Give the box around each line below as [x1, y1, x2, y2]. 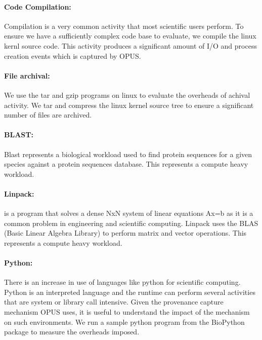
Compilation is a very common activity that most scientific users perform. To [4, 20, 244, 31]
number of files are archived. [4, 109, 92, 120]
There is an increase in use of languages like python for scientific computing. [4, 277, 241, 287]
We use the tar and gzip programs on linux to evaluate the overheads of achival [4, 89, 250, 100]
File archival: [4, 70, 50, 81]
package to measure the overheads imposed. [4, 326, 140, 337]
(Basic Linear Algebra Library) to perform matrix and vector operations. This [4, 228, 247, 238]
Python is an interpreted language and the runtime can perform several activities [4, 286, 255, 297]
